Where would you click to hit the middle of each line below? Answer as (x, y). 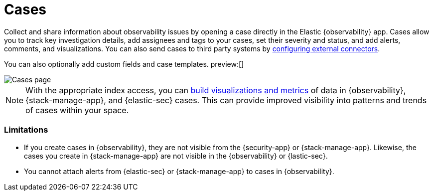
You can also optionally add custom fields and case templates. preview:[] (124, 64)
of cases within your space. (77, 110)
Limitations (26, 130)
